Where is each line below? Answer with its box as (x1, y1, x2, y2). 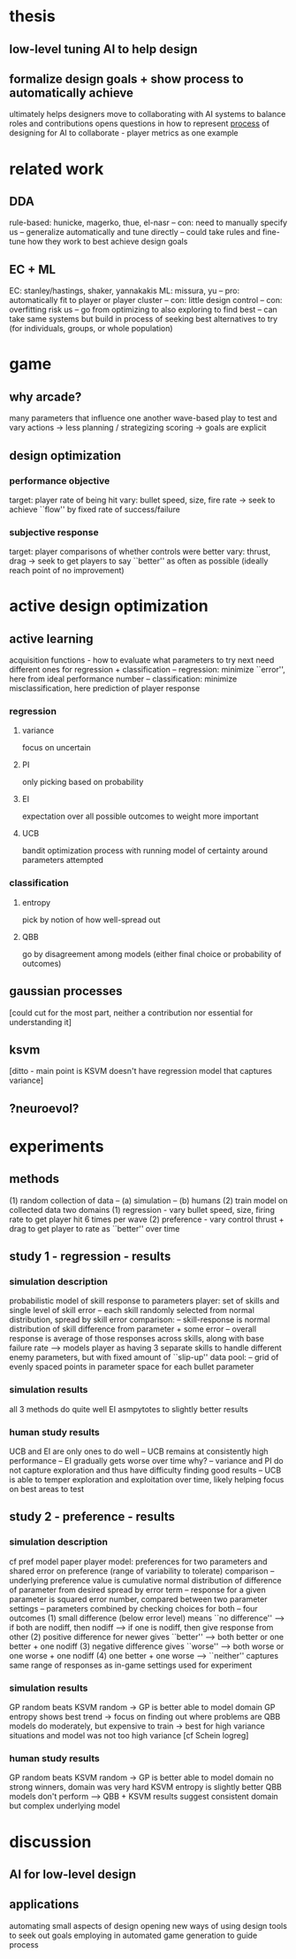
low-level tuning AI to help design (9, 42, 198, 57)
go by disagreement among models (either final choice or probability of (21, 948, 282, 959)
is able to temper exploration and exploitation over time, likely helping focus (9, 1474, 285, 1485)
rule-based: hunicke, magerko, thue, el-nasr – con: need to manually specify (9, 217, 288, 228)
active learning (9, 631, 95, 646)
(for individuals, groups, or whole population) (9, 323, 174, 334)
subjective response (9, 525, 99, 538)
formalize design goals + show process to (9, 71, 245, 86)
